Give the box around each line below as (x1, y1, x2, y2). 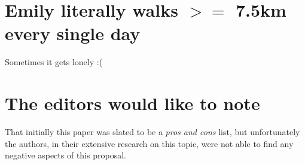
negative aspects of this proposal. (5, 149, 126, 161)
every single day (5, 21, 141, 45)
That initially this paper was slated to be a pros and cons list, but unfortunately (5, 126, 300, 138)
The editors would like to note (5, 91, 260, 115)
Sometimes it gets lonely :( (5, 56, 103, 68)
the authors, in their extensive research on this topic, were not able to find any (5, 137, 294, 149)
